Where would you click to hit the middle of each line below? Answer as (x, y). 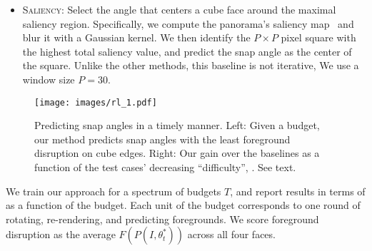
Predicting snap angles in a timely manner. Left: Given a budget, (177, 125)
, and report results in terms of (298, 191)
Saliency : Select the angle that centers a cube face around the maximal (179, 9)
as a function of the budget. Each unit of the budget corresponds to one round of (183, 205)
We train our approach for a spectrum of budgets (114, 191)
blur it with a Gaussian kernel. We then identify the (136, 37)
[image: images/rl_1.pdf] (96, 102)
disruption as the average (61, 234)
